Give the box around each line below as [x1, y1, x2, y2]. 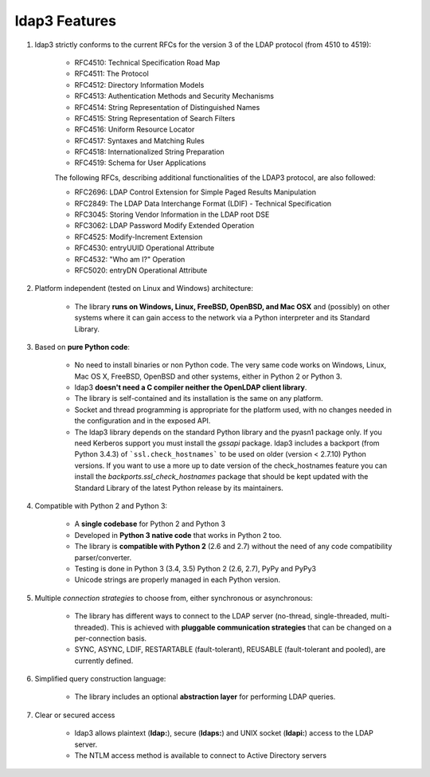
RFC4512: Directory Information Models [74, 80, 205, 89]
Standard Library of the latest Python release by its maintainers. [74, 483, 284, 492]
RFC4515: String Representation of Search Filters [74, 113, 236, 123]
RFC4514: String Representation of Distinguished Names [74, 102, 260, 112]
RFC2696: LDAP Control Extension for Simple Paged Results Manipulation [74, 187, 317, 197]
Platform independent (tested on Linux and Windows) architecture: [34, 284, 254, 293]
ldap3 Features [14, 12, 117, 29]
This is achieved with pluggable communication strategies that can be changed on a [110, 622, 392, 632]
